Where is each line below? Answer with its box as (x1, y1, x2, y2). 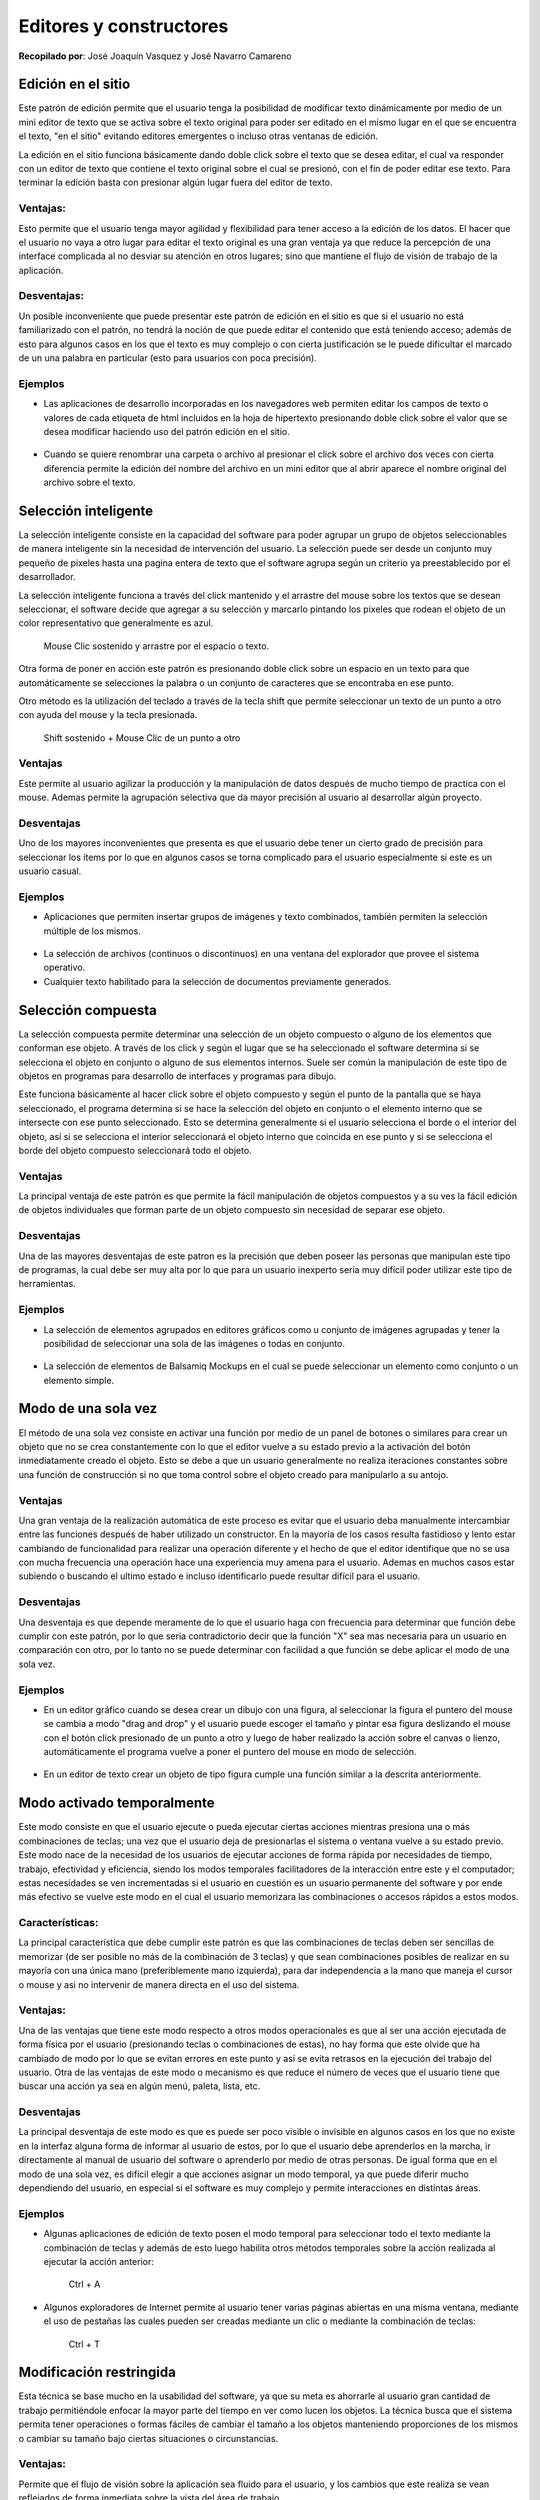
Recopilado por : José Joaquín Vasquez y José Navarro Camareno (18, 50, 292, 62)
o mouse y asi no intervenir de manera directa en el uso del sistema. (18, 1978, 300, 1990)
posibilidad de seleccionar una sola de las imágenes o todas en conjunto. (43, 1337, 345, 1349)
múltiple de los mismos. (43, 925, 142, 937)
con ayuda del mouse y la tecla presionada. (18, 709, 198, 721)
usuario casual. (18, 865, 82, 877)
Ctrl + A (68, 2278, 101, 2290)
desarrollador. (18, 571, 76, 583)
